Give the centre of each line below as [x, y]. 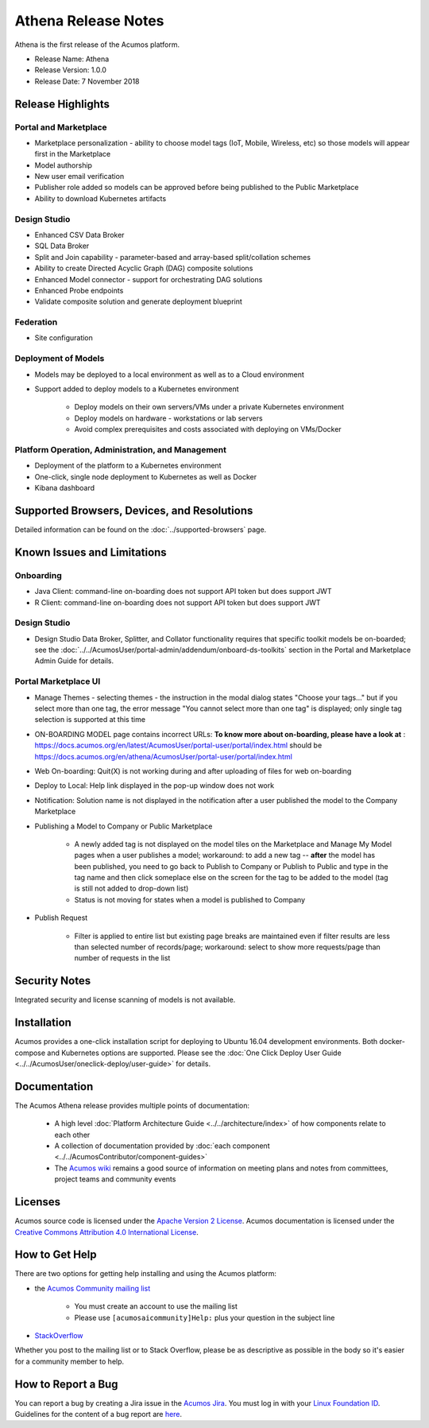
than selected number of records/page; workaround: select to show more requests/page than [227, 947]
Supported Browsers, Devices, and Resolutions [134, 510]
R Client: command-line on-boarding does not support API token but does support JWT [178, 602]
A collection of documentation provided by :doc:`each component [162, 1146]
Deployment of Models [60, 359]
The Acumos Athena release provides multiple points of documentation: [132, 1105]
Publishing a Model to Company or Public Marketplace [124, 826]
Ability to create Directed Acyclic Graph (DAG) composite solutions [144, 268]
